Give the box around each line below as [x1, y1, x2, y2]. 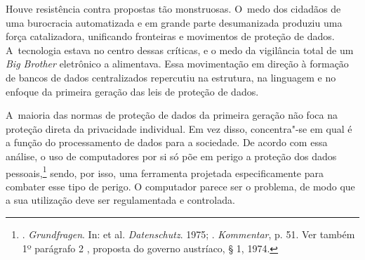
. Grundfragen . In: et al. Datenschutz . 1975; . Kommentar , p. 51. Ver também [22, 226, 355, 241]
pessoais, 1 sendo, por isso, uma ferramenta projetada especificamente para [6, 163, 324, 180]
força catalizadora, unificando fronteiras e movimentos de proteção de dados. [6, 29, 335, 44]
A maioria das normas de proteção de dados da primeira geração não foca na [6, 108, 338, 122]
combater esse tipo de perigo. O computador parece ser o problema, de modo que [6, 178, 355, 193]
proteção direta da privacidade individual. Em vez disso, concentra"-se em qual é [6, 121, 352, 136]
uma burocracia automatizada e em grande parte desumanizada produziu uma [6, 15, 343, 30]
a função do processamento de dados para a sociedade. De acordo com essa [6, 135, 328, 150]
